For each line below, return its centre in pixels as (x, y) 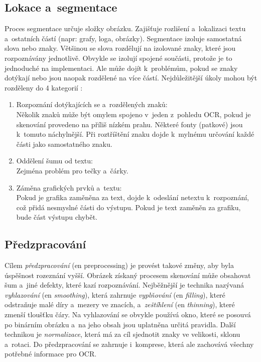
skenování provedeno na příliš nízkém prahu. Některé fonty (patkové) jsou (129, 124)
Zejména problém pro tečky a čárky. (72, 170)
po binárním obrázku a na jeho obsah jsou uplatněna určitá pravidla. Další (120, 324)
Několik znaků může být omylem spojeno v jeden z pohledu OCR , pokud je (134, 114)
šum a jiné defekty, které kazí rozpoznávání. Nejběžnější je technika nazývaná (124, 285)
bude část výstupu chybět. (57, 217)
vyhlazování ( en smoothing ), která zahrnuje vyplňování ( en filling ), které (115, 294)
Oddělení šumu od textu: (54, 161)
